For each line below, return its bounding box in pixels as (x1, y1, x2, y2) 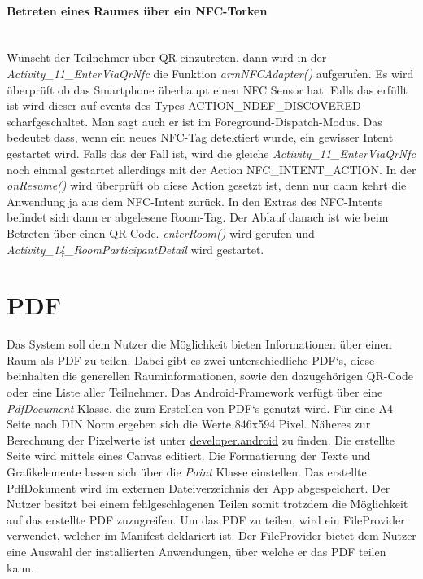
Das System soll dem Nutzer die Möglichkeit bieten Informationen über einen (7, 336, 392, 353)
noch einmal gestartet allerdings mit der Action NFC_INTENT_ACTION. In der (7, 160, 416, 178)
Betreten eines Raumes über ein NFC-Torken (7, 2, 268, 19)
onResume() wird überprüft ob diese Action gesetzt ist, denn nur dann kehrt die (7, 177, 407, 194)
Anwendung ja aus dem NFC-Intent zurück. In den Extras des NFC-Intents (7, 192, 383, 209)
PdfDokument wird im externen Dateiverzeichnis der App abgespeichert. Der (7, 479, 390, 496)
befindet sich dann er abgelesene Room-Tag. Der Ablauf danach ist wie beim (7, 208, 389, 226)
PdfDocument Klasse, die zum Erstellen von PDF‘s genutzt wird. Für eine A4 (7, 399, 394, 416)
